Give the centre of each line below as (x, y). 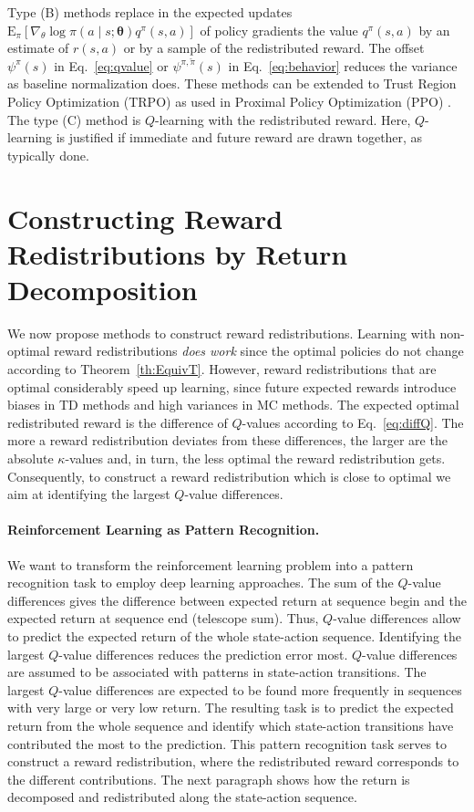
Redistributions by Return (178, 253)
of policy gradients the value (279, 30)
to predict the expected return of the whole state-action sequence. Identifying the (235, 635)
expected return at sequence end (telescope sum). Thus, (163, 618)
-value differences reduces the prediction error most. (203, 654)
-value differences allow (397, 618)
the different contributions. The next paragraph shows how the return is (209, 779)
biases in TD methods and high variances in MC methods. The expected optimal (233, 405)
